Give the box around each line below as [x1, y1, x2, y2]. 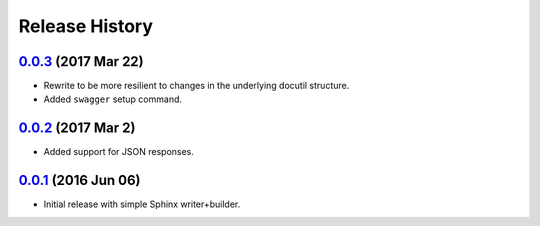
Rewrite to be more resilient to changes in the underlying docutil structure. [43, 80, 350, 92]
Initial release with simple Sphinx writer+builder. [43, 198, 241, 210]
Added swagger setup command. [43, 93, 183, 105]
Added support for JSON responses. [43, 146, 195, 158]
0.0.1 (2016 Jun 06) [18, 172, 141, 189]
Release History [18, 15, 154, 37]
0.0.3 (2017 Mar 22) [18, 53, 144, 70]
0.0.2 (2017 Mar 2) [18, 120, 136, 137]
